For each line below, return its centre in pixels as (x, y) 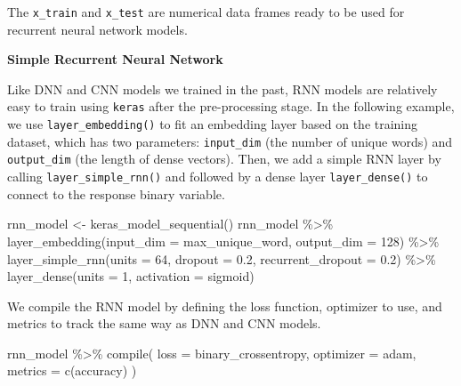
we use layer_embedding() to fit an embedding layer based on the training (213, 124)
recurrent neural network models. (97, 29)
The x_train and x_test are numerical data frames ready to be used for (206, 12)
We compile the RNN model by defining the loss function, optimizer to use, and (225, 306)
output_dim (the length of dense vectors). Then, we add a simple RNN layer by (224, 159)
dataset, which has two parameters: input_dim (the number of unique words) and (230, 141)
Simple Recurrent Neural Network (115, 59)
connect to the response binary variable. (116, 193)
